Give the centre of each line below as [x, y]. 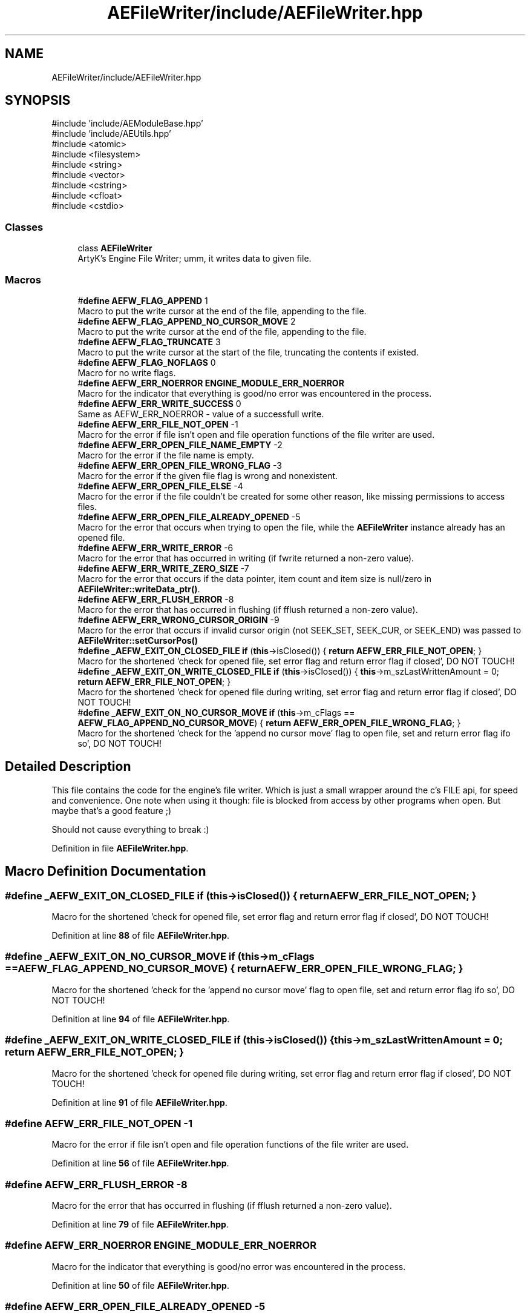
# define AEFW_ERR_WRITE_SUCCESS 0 [159, 403]
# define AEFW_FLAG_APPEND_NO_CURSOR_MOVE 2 [187, 321]
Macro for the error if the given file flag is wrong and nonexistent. [208, 475]
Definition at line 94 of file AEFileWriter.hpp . [141, 1019]
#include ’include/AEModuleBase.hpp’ [127, 124]
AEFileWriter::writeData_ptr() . [139, 589]
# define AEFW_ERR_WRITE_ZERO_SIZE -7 [163, 568]
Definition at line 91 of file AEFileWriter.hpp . [139, 1102]
